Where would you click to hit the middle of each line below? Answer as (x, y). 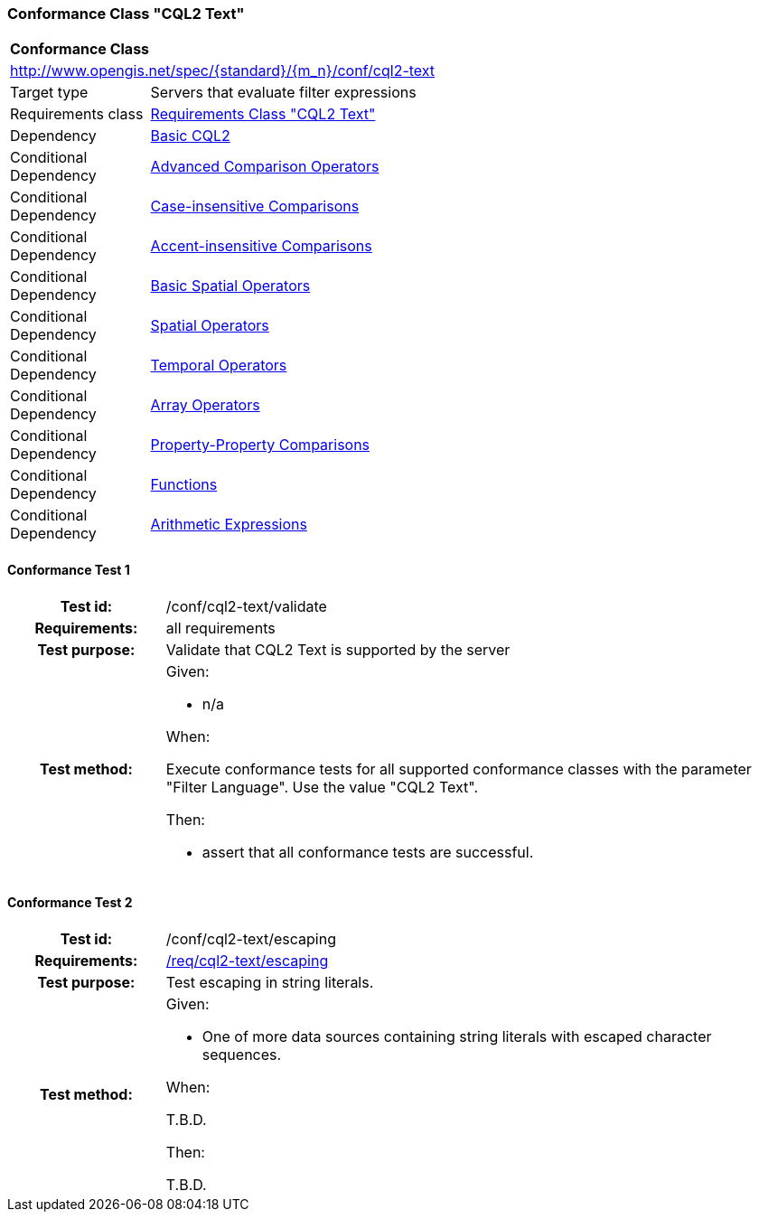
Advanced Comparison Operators (265, 167)
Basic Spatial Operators (230, 286)
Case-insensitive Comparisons (255, 206)
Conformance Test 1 (69, 569)
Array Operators (205, 405)
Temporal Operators (219, 366)
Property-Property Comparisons (260, 445)
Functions (184, 485)
